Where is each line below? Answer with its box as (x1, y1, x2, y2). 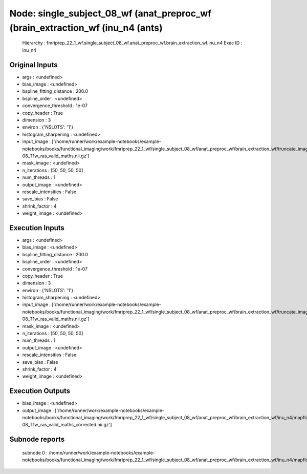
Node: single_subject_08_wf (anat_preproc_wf (9, 8, 212, 19)
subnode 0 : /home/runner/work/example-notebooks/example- (22, 449, 156, 456)
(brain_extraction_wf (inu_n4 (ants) (9, 22, 163, 33)
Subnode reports (9, 435, 65, 444)
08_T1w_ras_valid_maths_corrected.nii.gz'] (22, 422, 112, 428)
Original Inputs (9, 60, 58, 69)
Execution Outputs (9, 387, 71, 396)
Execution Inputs (9, 223, 65, 232)
